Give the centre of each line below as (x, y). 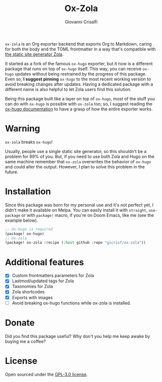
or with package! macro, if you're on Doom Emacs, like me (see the (88, 215)
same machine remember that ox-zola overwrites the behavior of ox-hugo (78, 161)
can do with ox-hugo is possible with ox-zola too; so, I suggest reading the (79, 104)
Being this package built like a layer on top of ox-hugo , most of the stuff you (80, 99)
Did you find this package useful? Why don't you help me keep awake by (78, 336)
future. (12, 172)
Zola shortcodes (28, 292)
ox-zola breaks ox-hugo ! (29, 142)
